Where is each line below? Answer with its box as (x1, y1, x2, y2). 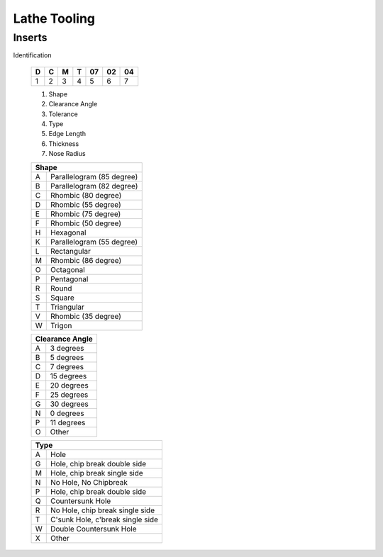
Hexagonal (50, 227, 87, 237)
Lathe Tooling (13, 11, 96, 26)
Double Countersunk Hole (50, 524, 138, 534)
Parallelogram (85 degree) (50, 171, 138, 181)
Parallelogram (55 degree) (50, 237, 138, 247)
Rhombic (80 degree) (50, 190, 122, 200)
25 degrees (50, 390, 89, 400)
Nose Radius (48, 150, 86, 158)
